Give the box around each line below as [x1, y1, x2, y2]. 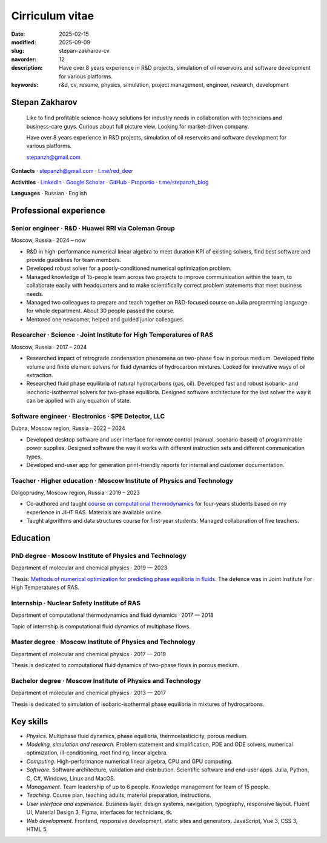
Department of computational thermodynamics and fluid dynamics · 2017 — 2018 [11, 611, 214, 619]
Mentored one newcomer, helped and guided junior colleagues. [26, 315, 185, 323]
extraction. [26, 372, 54, 379]
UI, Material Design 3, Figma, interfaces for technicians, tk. [26, 808, 173, 816]
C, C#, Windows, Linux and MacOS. [26, 774, 116, 782]
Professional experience [11, 205, 105, 215]
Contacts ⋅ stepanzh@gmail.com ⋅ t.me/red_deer [11, 167, 133, 175]
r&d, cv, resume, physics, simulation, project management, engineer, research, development [59, 81, 289, 88]
